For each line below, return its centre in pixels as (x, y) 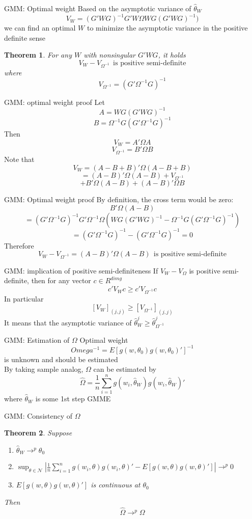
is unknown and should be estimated (61, 359)
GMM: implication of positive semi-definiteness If (81, 270)
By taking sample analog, (44, 369)
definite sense (25, 37)
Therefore (19, 245)
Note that (19, 159)
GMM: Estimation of (37, 339)
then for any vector (61, 280)
